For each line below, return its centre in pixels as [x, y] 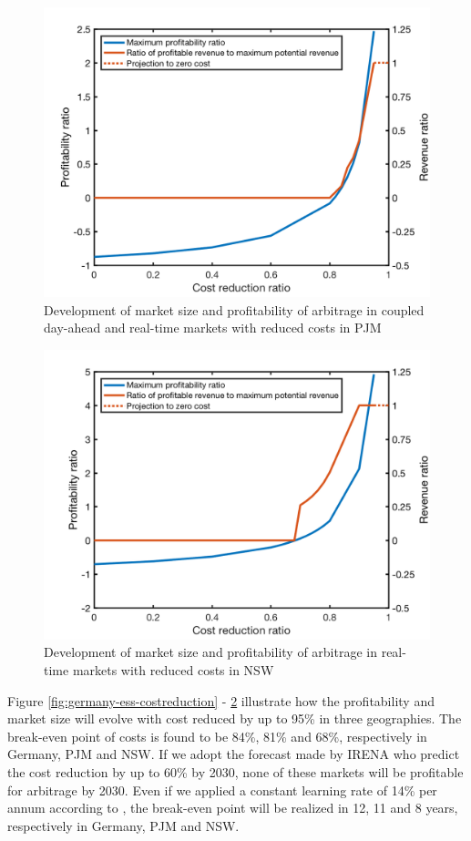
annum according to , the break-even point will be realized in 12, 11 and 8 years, [233, 808]
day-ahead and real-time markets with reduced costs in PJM [213, 328]
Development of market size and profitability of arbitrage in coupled [234, 309]
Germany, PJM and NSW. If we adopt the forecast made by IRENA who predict [234, 754]
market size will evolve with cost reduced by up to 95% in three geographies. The [235, 718]
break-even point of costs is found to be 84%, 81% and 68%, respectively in [217, 736]
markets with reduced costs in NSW [173, 669]
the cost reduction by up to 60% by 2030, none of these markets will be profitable [235, 771]
